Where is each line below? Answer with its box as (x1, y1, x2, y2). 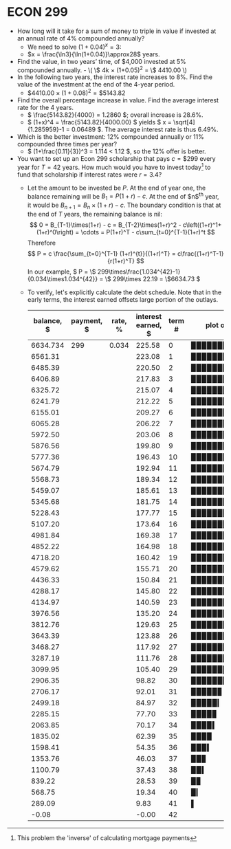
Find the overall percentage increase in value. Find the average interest (16, 96, 219, 104)
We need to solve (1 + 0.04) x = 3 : (27, 41, 122, 51)
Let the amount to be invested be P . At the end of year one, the (27, 184, 206, 192)
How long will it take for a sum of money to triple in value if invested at (16, 27, 217, 35)
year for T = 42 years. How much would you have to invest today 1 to (16, 162, 211, 171)
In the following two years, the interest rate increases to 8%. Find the (16, 73, 213, 81)
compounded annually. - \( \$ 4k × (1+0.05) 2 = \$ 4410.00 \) (16, 65, 188, 74)
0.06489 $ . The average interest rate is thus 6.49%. (71, 125, 219, 133)
